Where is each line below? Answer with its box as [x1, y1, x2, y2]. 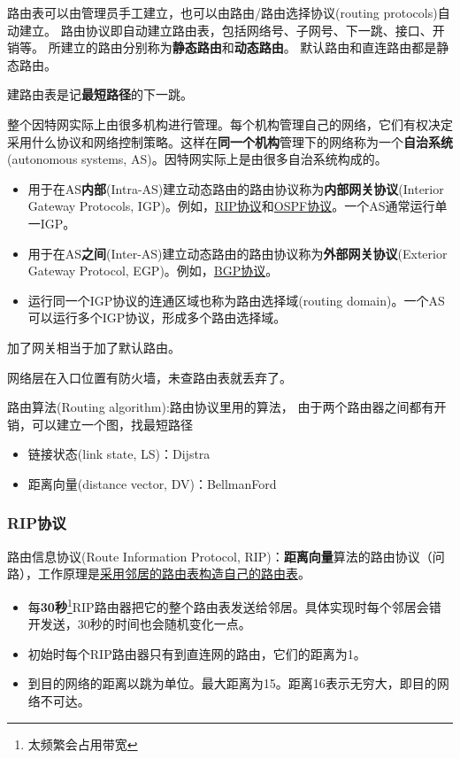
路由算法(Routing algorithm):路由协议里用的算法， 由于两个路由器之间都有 [7, 398, 434, 416]
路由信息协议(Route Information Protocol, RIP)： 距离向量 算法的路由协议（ [7, 546, 433, 565]
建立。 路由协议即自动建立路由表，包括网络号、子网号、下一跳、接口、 [19, 20, 433, 39]
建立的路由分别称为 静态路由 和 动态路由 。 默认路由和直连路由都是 [60, 38, 437, 57]
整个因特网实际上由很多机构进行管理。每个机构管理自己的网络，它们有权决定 [7, 114, 453, 133]
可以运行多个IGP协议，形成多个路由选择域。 [27, 308, 287, 327]
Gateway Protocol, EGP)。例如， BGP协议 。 [27, 261, 279, 280]
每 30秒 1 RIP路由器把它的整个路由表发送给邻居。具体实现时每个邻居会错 [27, 594, 441, 616]
